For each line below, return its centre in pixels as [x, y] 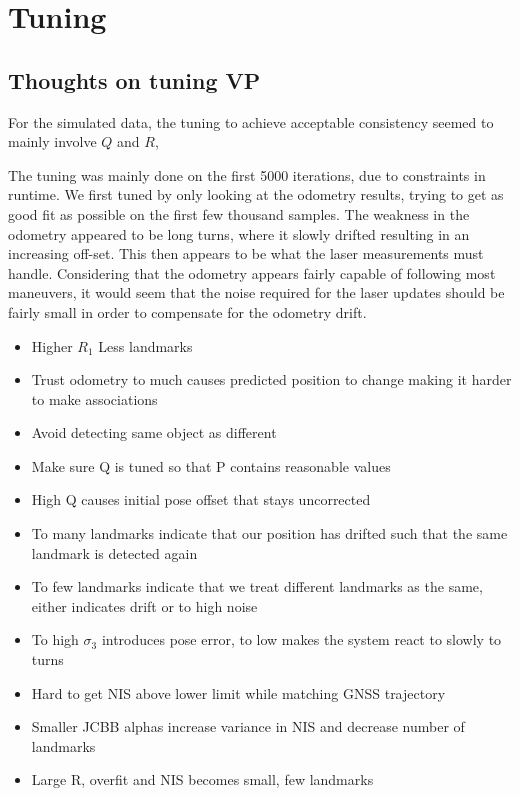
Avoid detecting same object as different [154, 432]
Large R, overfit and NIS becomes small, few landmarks [202, 779]
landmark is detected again [114, 552]
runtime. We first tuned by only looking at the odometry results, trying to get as [256, 194]
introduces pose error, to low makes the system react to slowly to [301, 639]
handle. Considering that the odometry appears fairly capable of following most [252, 272]
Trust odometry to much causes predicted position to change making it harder [271, 379]
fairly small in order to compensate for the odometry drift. [187, 311]
